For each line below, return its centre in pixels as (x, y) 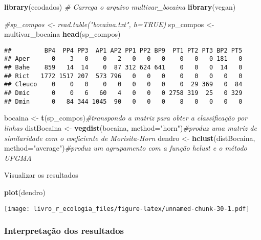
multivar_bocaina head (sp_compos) (62, 34)
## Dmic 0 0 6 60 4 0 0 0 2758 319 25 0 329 (123, 93)
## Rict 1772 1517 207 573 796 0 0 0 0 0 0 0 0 (123, 76)
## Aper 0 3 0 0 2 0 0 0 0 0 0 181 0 (123, 59)
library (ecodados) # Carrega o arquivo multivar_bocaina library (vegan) (120, 7)
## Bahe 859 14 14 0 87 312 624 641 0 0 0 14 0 (123, 68)
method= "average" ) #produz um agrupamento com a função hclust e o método (126, 148)
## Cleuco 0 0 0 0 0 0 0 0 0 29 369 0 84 (123, 85)
